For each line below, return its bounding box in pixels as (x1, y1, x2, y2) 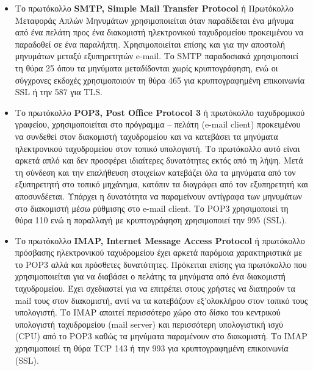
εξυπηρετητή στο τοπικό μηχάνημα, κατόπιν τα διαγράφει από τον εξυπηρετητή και (15, 178, 308, 190)
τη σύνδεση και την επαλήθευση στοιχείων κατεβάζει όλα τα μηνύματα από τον (15, 165, 296, 178)
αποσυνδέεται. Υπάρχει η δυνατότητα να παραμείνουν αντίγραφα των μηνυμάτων (15, 189, 302, 202)
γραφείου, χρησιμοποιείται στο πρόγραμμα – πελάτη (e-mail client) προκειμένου (15, 118, 301, 131)
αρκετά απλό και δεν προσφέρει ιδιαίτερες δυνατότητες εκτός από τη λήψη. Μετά (15, 154, 303, 167)
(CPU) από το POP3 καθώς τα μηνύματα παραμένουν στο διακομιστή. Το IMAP (15, 330, 308, 342)
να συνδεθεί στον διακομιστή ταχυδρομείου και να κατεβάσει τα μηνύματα (15, 129, 278, 142)
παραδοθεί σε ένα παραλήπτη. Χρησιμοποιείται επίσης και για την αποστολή (15, 37, 286, 50)
